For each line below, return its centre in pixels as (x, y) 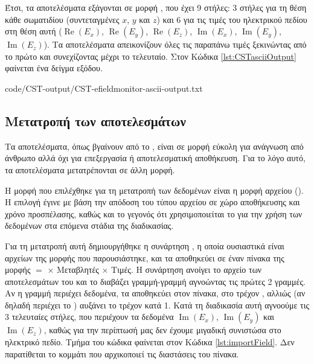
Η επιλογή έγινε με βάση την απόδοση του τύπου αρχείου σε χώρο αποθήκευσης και (152, 202)
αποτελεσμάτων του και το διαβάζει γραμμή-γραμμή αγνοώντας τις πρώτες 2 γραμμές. (155, 281)
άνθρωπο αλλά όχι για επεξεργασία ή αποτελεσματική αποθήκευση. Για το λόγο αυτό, (155, 158)
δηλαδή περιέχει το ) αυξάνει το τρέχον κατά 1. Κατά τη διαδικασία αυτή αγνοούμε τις (157, 305)
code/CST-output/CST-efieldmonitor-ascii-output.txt (104, 88)
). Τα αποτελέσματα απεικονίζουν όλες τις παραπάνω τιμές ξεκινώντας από (175, 44)
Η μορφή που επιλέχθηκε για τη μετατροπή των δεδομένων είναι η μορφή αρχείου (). (154, 190)
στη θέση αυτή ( (34, 31)
